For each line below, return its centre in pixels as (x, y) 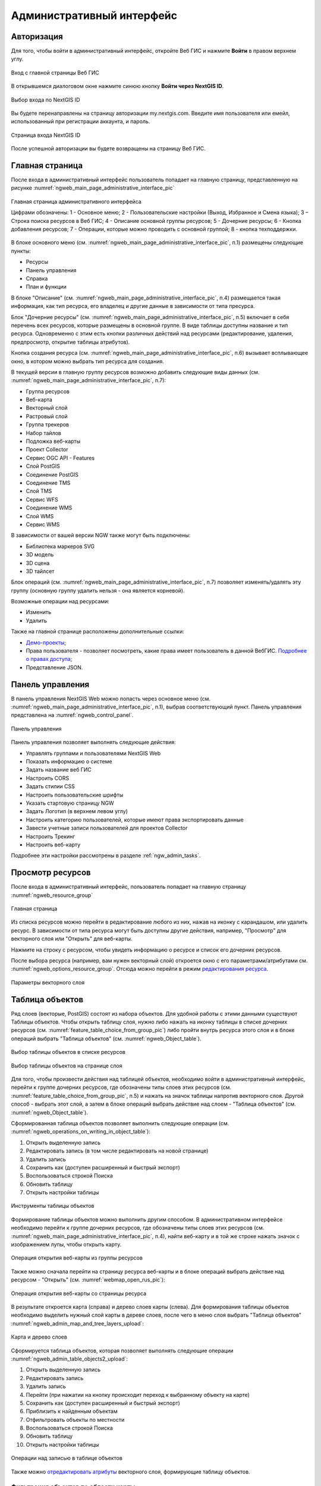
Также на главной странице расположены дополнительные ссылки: (97, 632)
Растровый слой (47, 416)
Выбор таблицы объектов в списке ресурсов (68, 1052)
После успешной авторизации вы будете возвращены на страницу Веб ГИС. (108, 149)
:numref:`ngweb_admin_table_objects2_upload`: (69, 1359)
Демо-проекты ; (46, 643)
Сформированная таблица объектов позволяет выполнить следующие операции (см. (120, 1123)
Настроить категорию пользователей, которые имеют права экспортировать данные (135, 820)
